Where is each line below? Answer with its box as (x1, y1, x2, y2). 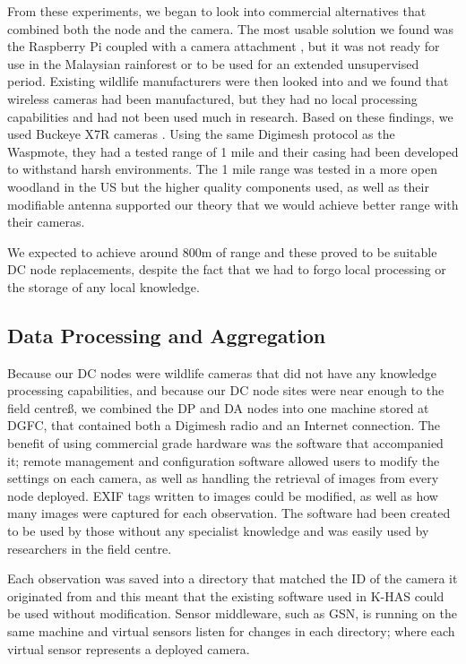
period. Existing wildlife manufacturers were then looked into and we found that (7, 72, 449, 91)
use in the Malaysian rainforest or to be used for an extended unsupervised (7, 54, 419, 73)
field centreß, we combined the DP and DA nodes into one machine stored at (7, 398, 429, 417)
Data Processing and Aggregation (7, 321, 326, 349)
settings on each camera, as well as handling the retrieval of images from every (7, 469, 439, 487)
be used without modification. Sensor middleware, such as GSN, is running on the (7, 604, 457, 623)
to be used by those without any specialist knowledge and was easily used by (7, 522, 429, 540)
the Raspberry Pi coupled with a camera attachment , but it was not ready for (7, 37, 440, 56)
